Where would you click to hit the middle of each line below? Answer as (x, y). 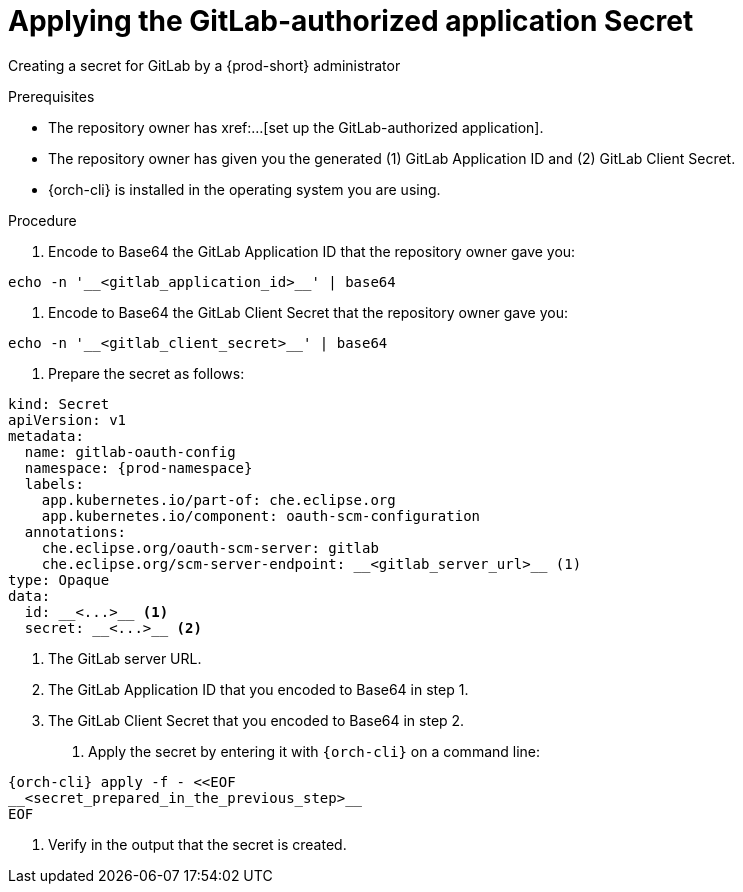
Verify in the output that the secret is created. (197, 844)
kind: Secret (59, 403)
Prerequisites (51, 96)
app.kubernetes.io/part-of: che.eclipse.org (218, 499)
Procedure (42, 220)
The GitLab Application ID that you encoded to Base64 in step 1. (258, 689)
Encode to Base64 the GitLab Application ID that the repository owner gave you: (312, 251)
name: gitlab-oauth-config (130, 451)
